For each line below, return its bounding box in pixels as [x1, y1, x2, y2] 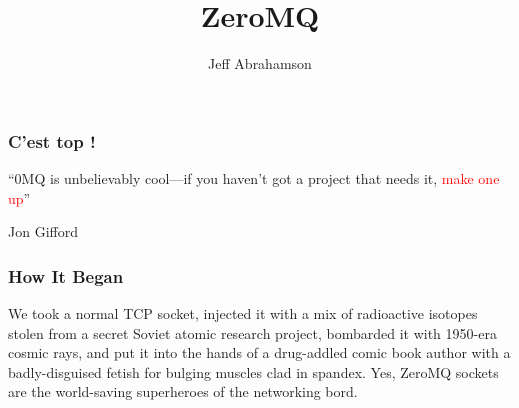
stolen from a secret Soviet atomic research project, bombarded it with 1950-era [8, 322, 497, 343]
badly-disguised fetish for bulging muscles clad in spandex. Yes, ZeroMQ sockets [8, 361, 499, 382]
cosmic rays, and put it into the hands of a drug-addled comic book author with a [8, 342, 511, 363]
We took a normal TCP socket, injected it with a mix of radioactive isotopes [8, 303, 478, 324]
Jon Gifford [8, 221, 78, 242]
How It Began [8, 263, 124, 288]
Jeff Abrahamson [208, 53, 312, 74]
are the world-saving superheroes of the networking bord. [8, 381, 358, 402]
